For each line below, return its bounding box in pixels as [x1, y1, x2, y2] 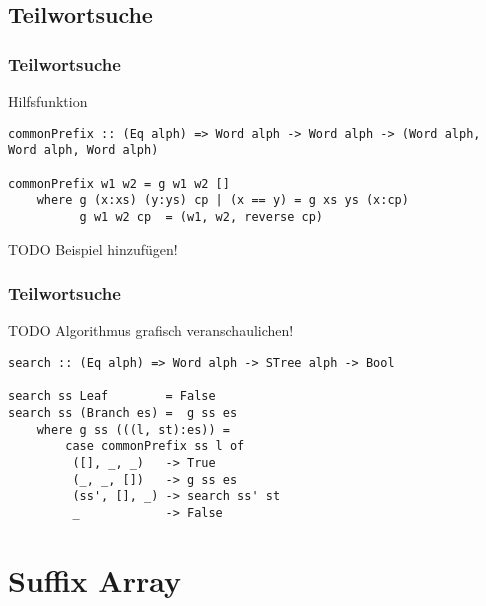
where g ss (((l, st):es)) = [36, 422, 230, 437]
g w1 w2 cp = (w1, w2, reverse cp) [79, 209, 323, 224]
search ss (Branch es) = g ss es [8, 405, 238, 420]
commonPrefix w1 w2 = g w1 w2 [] [8, 176, 230, 191]
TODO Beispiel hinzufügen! [8, 238, 178, 259]
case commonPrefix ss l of [65, 439, 245, 454]
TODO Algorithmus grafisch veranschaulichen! [8, 320, 294, 341]
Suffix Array [8, 559, 181, 600]
